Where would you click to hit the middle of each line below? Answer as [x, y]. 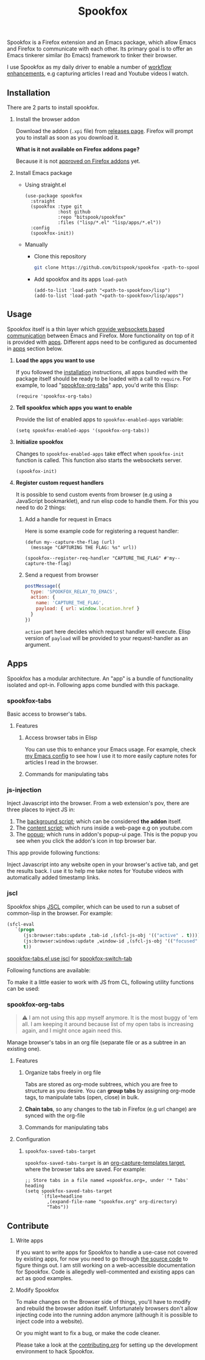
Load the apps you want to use [55, 360]
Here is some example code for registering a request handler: [102, 531]
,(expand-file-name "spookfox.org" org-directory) [112, 1202]
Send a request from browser [62, 575]
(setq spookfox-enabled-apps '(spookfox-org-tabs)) [82, 430]
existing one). [24, 1049]
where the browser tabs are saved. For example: [85, 1169]
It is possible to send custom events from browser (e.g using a [94, 494]
